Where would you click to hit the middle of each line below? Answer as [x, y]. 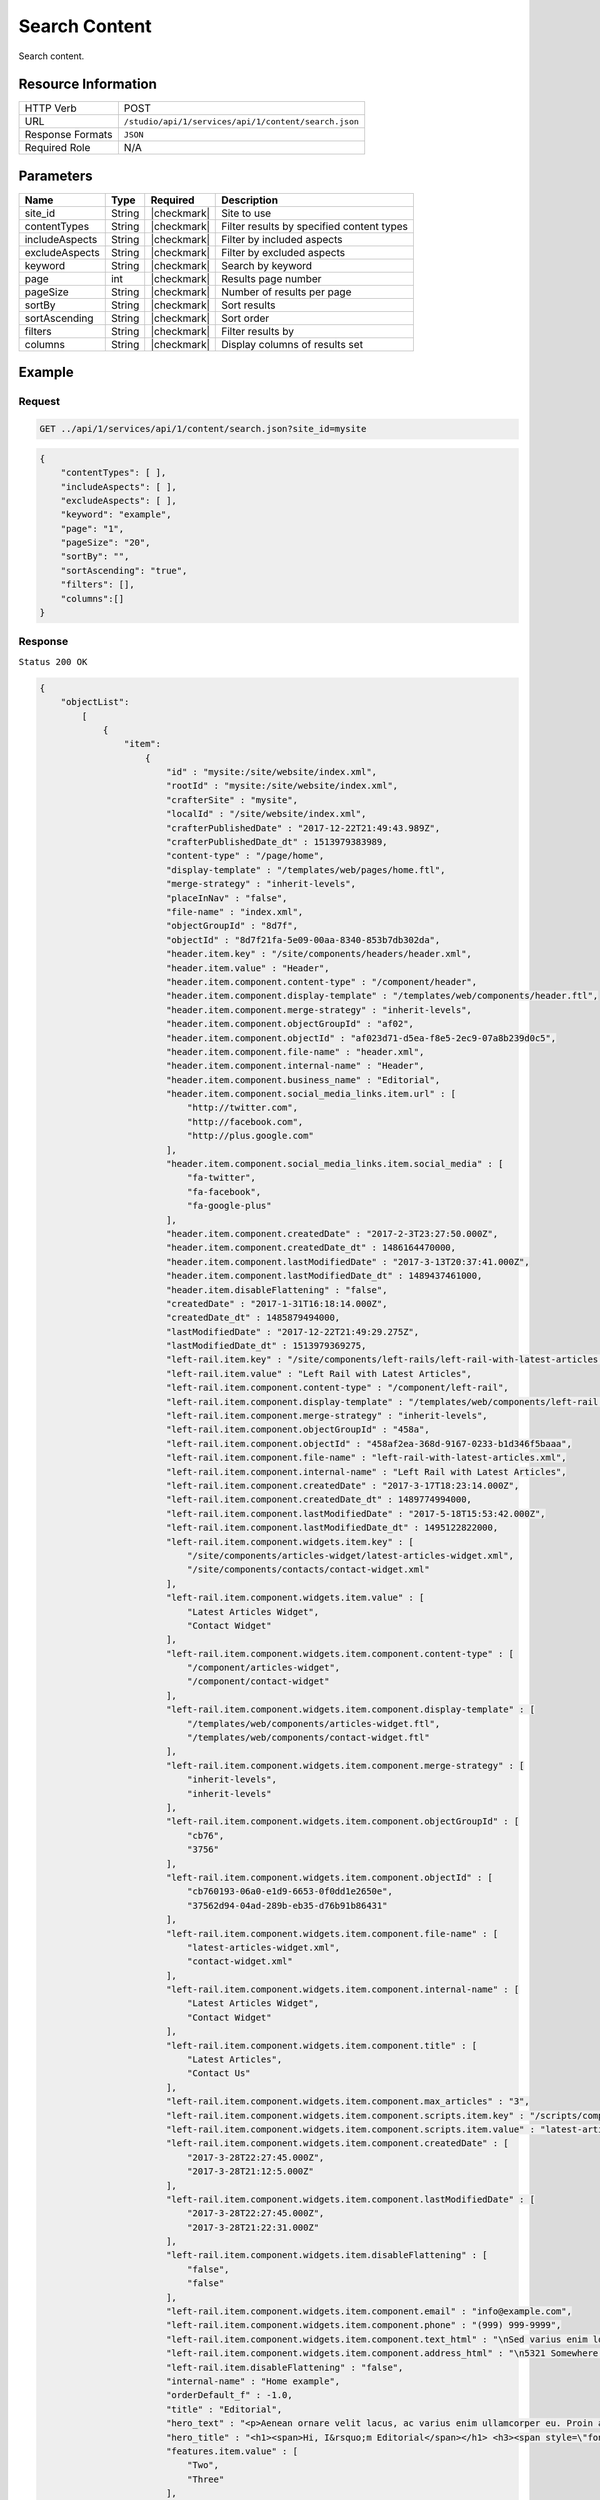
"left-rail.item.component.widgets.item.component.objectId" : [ [329, 1877]
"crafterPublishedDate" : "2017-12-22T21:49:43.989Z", [303, 828]
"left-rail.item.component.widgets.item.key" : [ [290, 1541]
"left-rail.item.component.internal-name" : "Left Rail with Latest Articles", [366, 1471]
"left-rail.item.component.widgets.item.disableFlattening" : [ [327, 2255]
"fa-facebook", [224, 1191]
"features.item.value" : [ [232, 2451]
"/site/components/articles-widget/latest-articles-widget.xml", [350, 1555]
